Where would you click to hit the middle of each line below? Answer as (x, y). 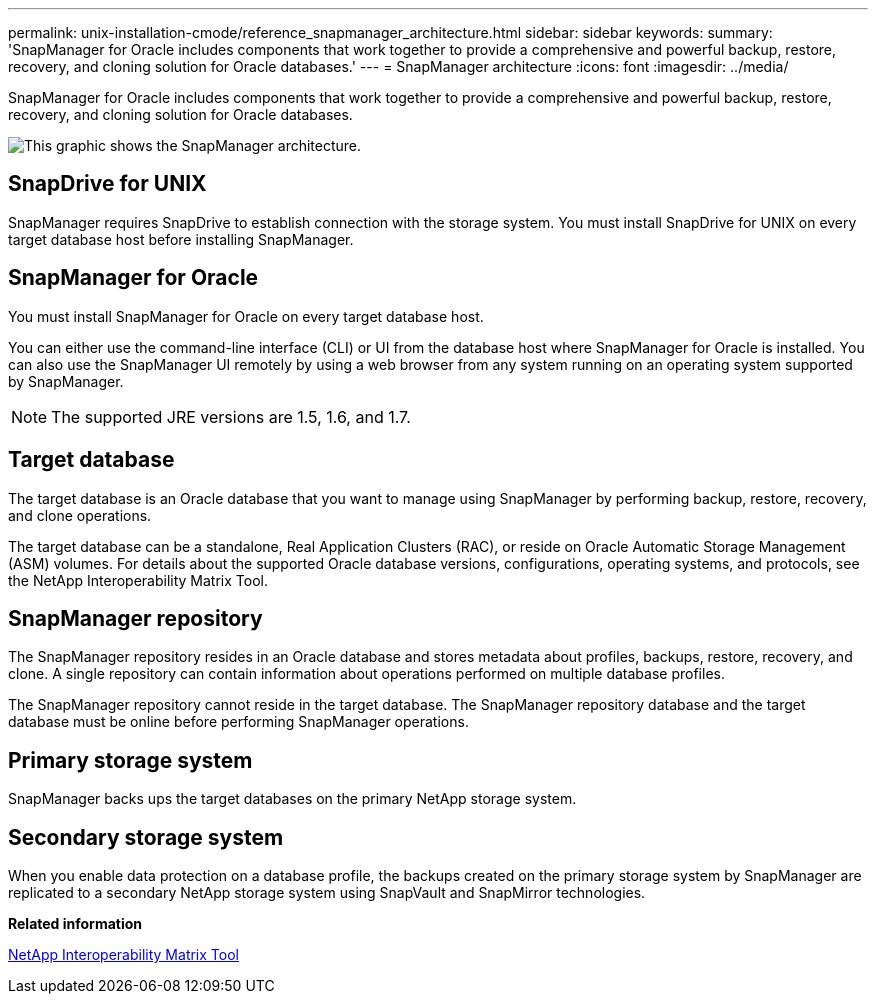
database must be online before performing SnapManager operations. (238, 722)
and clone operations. (80, 515)
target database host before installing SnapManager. (181, 239)
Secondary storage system (146, 837)
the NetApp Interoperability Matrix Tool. (138, 580)
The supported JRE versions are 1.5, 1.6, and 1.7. (231, 416)
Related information (75, 924)
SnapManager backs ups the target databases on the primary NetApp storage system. (292, 799)
